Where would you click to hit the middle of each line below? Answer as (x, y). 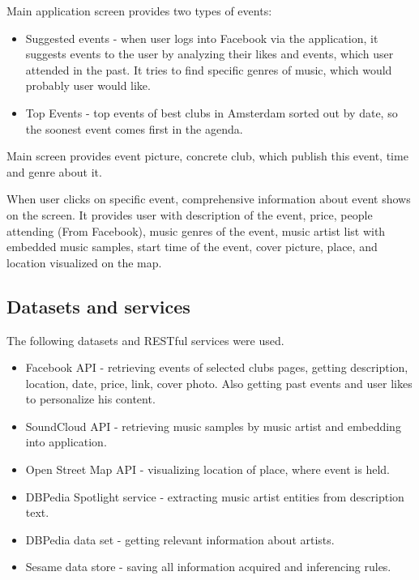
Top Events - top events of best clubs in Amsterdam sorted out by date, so (212, 112)
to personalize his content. (90, 399)
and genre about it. (54, 171)
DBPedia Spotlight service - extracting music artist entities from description (215, 496)
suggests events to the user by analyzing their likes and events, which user (209, 54)
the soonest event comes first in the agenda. (134, 128)
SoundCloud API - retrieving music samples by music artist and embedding (213, 426)
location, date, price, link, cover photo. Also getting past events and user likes (219, 383)
